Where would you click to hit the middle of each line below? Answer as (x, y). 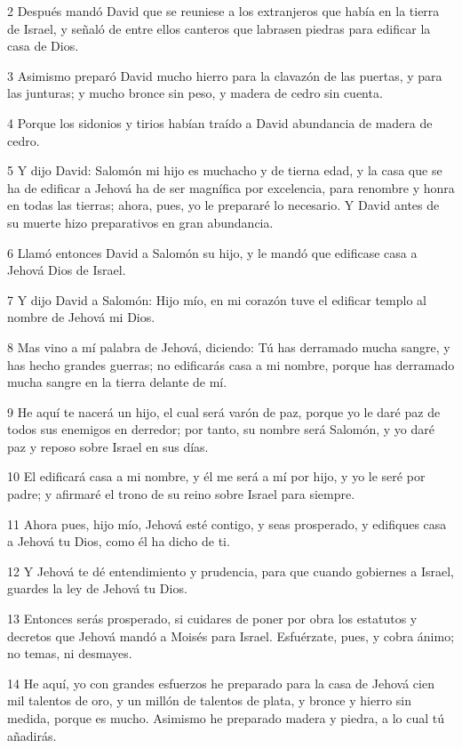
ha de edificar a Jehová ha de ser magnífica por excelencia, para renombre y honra (231, 187)
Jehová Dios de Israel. (67, 270)
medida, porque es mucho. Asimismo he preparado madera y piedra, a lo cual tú (226, 718)
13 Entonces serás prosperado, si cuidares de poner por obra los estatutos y (212, 619)
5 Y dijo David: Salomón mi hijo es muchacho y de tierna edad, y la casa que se (225, 170)
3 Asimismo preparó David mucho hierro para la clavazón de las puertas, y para (225, 75)
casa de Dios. (43, 46)
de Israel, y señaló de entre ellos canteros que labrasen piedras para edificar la (219, 28)
